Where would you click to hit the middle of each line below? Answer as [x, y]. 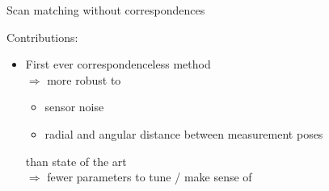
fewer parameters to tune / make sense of [150, 177]
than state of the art [76, 161]
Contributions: [42, 37]
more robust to [84, 79]
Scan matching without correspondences [106, 10]
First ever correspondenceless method [118, 64]
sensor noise [74, 107]
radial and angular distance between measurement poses [184, 133]
